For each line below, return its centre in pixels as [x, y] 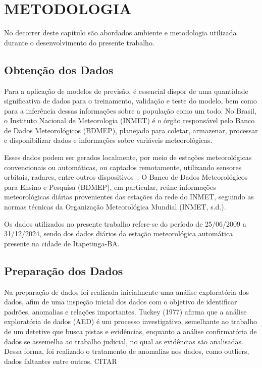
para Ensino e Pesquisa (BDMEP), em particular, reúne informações [110, 187]
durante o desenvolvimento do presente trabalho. [79, 42]
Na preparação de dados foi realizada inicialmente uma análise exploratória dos [126, 292]
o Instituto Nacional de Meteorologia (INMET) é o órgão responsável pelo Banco [129, 120]
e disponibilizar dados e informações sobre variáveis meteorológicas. [108, 140]
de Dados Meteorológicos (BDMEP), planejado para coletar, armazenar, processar [131, 130]
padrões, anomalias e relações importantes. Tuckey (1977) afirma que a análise [125, 311]
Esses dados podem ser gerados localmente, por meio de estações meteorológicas [128, 157]
